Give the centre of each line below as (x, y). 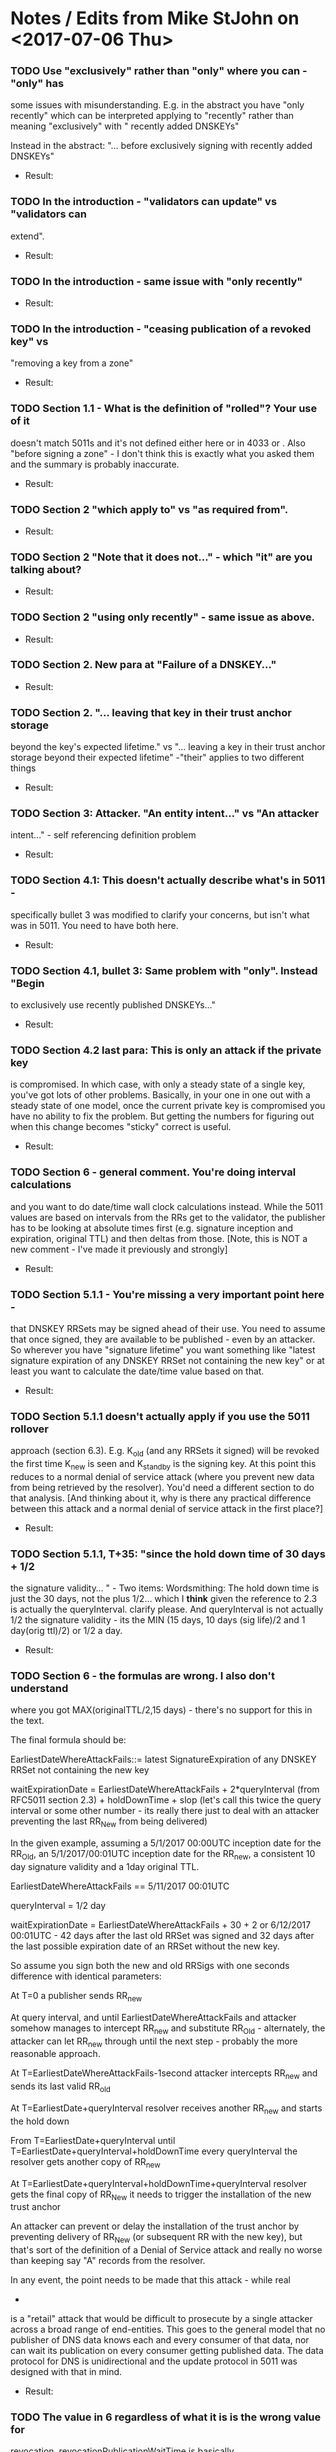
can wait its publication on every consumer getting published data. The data (167, 2351)
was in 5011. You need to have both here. (94, 925)
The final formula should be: (68, 1740)
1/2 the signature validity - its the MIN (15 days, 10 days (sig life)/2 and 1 (158, 1620)
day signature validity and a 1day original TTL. (105, 1867)
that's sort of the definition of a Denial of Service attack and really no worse (166, 2250)
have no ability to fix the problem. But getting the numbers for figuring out (162, 1116)
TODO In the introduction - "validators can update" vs (144, 202)
